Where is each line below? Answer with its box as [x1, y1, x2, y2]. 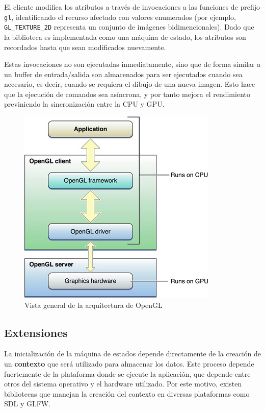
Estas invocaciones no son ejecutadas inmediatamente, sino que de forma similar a [4, 59, 261, 69]
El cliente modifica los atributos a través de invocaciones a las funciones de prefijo [4, 2, 260, 12]
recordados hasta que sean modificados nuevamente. [4, 41, 166, 52]
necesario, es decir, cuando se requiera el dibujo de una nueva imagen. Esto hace [4, 79, 255, 89]
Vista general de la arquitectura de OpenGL [24, 299, 163, 310]
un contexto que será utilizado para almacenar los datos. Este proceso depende [4, 358, 254, 369]
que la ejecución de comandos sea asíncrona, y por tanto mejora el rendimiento [4, 88, 250, 99]
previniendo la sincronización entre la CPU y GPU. [4, 99, 165, 109]
